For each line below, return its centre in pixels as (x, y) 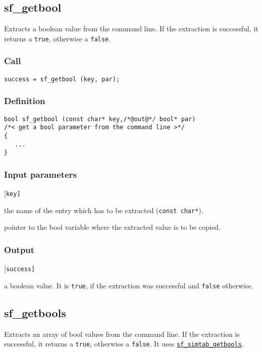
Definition (25, 101)
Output (19, 249)
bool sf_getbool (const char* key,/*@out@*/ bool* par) (100, 119)
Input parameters (40, 174)
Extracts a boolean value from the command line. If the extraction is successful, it (131, 29)
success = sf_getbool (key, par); (62, 79)
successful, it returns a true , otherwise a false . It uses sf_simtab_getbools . (124, 344)
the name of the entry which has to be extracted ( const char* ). (104, 210)
